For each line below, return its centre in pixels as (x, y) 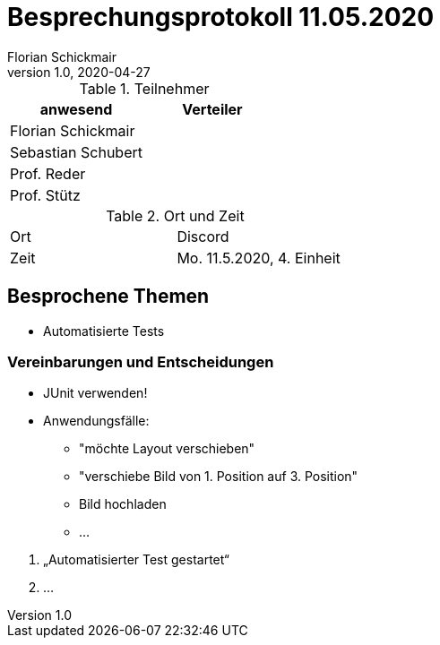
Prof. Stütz (45, 195)
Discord (203, 236)
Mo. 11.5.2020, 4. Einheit (259, 258)
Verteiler (212, 109)
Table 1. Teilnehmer (144, 88)
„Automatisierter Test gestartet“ (136, 560)
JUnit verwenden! (95, 393)
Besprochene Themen (108, 297)
